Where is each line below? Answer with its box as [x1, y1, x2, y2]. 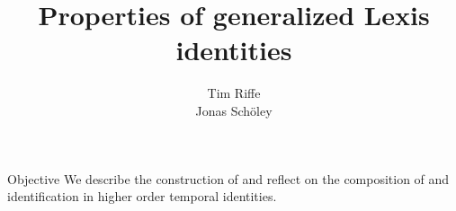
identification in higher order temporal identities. [7, 187, 277, 206]
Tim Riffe [207, 84, 261, 102]
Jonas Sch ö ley [195, 101, 273, 119]
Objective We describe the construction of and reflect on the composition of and [7, 169, 450, 188]
